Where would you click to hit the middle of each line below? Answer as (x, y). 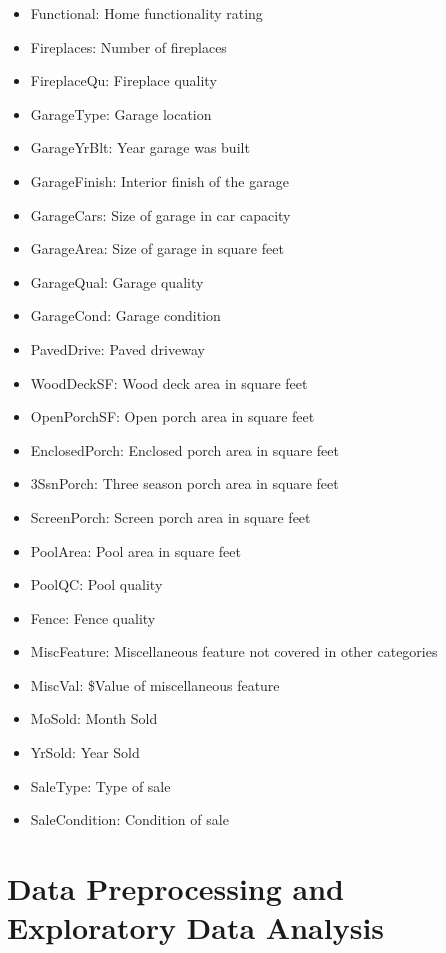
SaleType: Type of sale (100, 785)
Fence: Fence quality (93, 617)
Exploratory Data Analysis (196, 927)
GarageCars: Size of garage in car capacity (160, 214)
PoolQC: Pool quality (96, 584)
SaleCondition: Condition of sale (129, 819)
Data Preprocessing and (176, 888)
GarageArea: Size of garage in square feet (157, 248)
